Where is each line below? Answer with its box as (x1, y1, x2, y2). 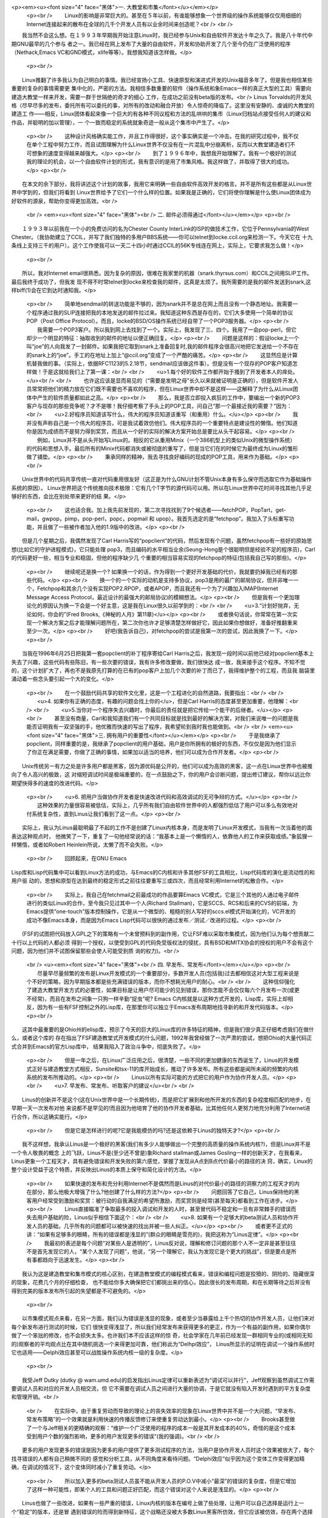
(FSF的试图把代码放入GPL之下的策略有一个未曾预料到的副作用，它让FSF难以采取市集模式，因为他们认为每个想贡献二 (21, 930, 315, 938)
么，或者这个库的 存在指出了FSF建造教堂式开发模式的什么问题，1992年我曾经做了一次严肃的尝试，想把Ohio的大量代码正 (11, 1034, 312, 1041)
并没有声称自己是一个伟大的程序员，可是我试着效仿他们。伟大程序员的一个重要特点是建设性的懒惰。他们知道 (26, 419, 298, 426)
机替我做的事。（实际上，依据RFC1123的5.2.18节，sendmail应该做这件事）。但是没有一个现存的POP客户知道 (26, 360, 293, 367)
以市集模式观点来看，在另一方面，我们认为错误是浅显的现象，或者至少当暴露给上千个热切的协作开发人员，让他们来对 (21, 1315, 315, 1322)
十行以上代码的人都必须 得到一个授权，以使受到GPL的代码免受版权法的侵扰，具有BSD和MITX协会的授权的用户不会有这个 (11, 939, 313, 946)
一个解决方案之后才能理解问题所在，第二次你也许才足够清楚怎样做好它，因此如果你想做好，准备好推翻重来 (31, 619, 298, 626)
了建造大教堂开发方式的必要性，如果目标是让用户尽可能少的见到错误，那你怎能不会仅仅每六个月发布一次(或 (26, 987, 295, 994)
